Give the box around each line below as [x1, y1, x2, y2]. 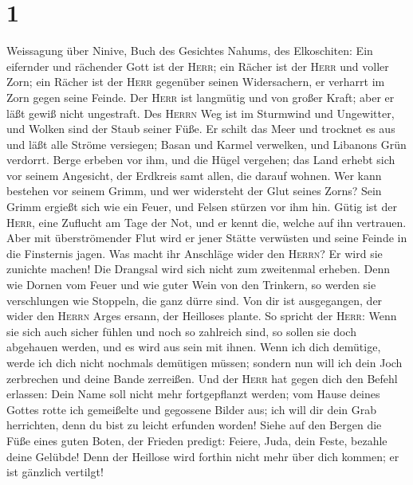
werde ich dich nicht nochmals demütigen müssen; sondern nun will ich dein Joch [6, 354, 403, 370]
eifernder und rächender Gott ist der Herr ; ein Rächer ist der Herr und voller [6, 57, 389, 74]
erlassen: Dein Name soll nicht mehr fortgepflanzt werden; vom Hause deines [6, 385, 380, 402]
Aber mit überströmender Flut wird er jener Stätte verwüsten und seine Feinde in [6, 229, 407, 246]
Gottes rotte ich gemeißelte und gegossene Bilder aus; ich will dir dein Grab [6, 401, 376, 417]
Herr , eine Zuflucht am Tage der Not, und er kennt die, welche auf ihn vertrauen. [6, 213, 407, 230]
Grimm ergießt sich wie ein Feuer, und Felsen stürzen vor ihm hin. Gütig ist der [6, 198, 397, 215]
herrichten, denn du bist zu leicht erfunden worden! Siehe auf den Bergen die [6, 417, 382, 433]
